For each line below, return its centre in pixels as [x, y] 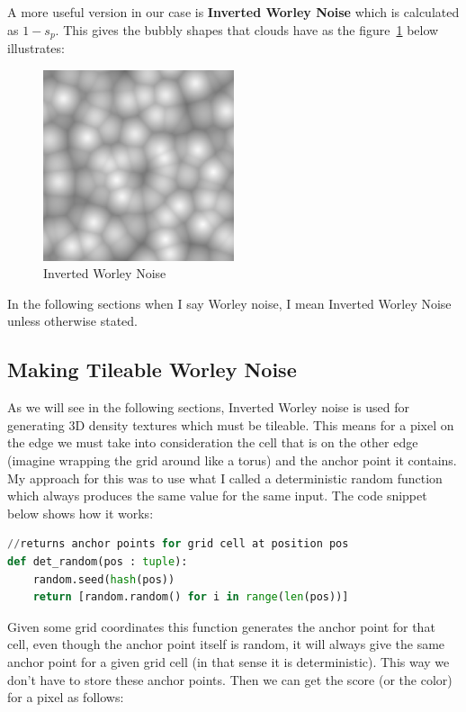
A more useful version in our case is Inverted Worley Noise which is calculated [233, 12]
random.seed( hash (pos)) [104, 579]
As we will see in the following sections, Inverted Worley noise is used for [209, 407]
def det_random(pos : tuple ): [98, 561]
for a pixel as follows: [66, 697]
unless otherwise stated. [72, 321]
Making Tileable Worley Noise [152, 370]
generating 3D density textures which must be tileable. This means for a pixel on [231, 424]
